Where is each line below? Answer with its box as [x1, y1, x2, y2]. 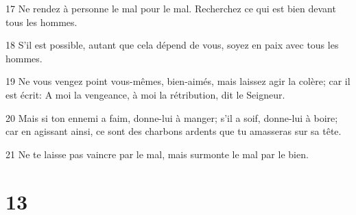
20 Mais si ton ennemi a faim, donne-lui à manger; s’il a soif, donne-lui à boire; [5, 110, 338, 125]
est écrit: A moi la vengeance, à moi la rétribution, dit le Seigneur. [5, 87, 285, 101]
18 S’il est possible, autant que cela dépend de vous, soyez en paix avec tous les [5, 38, 339, 52]
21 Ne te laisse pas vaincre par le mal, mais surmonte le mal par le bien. [5, 147, 309, 161]
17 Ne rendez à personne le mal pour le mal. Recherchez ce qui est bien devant [5, 1, 336, 15]
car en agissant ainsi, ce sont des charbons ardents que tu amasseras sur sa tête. [5, 124, 342, 138]
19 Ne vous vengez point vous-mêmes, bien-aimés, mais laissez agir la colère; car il [5, 74, 351, 88]
